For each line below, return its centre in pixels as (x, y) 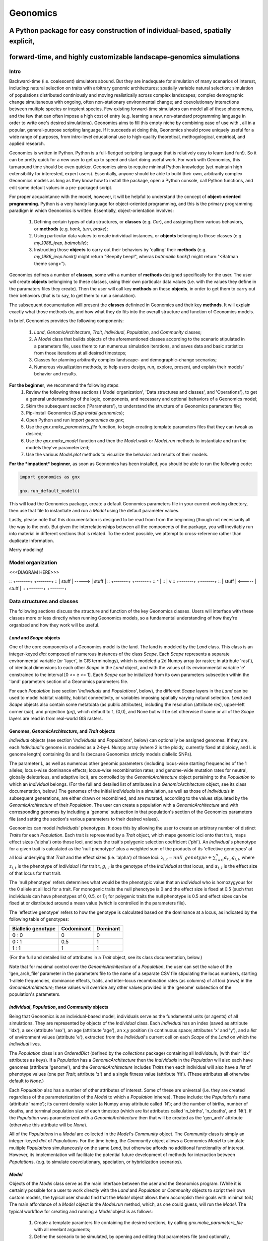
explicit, (22, 41)
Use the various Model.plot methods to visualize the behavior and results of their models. (117, 455)
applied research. (27, 143)
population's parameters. (35, 994)
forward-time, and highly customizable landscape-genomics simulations (125, 57)
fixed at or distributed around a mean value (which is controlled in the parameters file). (98, 903)
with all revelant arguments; (62, 1230)
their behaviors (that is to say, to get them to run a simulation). (73, 296)
